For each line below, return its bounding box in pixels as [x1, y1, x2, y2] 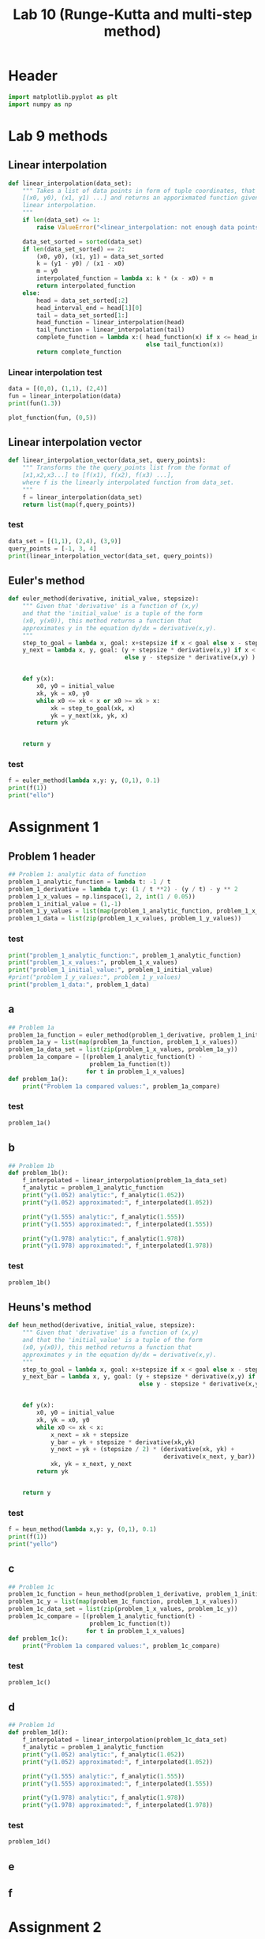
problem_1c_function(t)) [89, 1620, 171, 1627]
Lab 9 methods [8, 127, 108, 145]
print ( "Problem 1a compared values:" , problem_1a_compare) [22, 1082, 221, 1090]
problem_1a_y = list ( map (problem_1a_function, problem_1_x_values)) [8, 1038, 238, 1046]
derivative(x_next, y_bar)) [162, 1453, 256, 1461]
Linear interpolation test [8, 366, 103, 377]
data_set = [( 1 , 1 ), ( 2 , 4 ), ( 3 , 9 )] [8, 537, 122, 545]
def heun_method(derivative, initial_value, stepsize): [8, 1321, 196, 1329]
